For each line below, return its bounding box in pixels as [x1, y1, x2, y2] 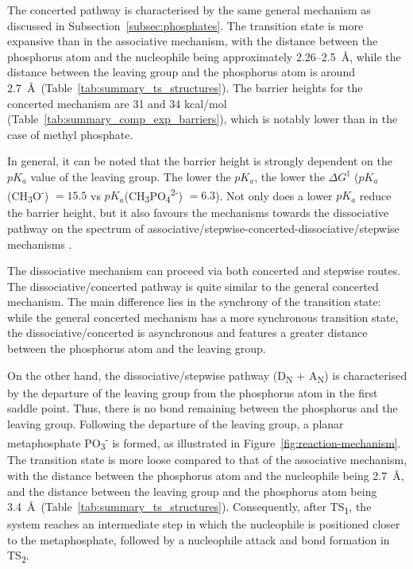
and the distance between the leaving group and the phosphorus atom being [7, 482, 377, 499]
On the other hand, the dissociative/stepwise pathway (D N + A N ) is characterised [7, 366, 407, 385]
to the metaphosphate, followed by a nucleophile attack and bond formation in [7, 531, 390, 548]
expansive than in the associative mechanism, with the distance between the [7, 33, 378, 49]
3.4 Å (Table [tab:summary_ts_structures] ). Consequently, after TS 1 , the [7, 498, 372, 517]
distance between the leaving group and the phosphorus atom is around [7, 64, 355, 80]
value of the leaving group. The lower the [30, 168, 231, 184]
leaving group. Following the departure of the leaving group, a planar [7, 415, 344, 432]
